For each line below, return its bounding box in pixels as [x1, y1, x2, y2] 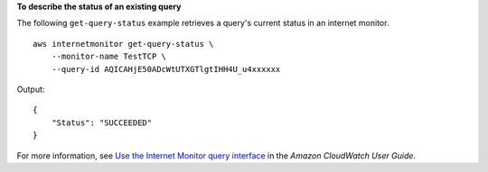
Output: [16, 84, 45, 95]
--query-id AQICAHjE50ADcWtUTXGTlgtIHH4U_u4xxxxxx [51, 64, 281, 74]
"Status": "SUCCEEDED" [51, 117, 153, 128]
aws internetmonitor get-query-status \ [33, 39, 214, 49]
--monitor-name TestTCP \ [51, 51, 167, 62]
